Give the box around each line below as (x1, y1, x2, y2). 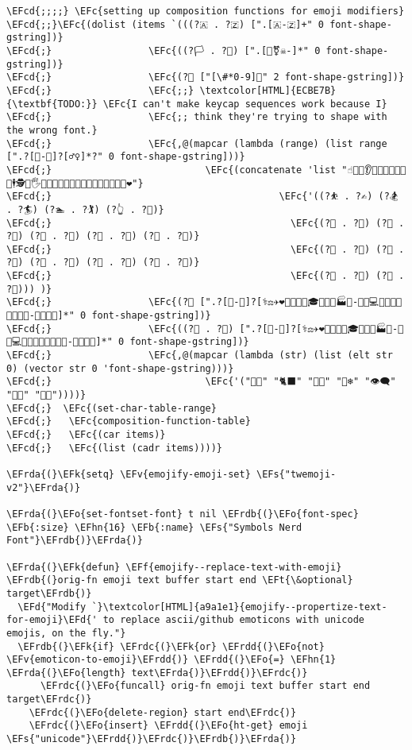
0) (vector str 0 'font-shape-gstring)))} (6, 362, 234, 374)
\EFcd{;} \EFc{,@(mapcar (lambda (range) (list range (6, 137, 387, 149)
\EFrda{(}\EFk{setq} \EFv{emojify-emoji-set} (6, 468, 251, 480)
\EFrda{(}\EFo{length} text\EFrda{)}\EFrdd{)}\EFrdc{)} (6, 667, 308, 678)
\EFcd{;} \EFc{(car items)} (6, 429, 166, 440)
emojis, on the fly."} (6, 627, 126, 639)
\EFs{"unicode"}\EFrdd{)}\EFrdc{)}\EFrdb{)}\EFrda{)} (6, 733, 297, 745)
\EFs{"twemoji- (256, 468, 337, 480)
